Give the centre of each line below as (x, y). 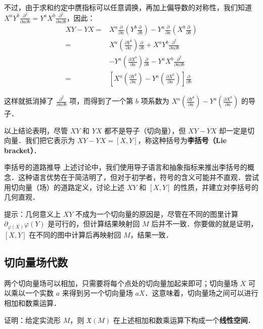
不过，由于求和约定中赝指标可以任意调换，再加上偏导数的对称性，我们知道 (128, 7)
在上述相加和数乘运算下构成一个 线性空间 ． (184, 320)
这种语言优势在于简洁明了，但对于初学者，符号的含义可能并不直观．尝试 (138, 177)
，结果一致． (151, 234)
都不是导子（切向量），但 (145, 130)
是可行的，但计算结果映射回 (94, 224)
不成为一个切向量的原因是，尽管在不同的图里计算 (157, 214)
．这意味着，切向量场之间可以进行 (202, 293)
